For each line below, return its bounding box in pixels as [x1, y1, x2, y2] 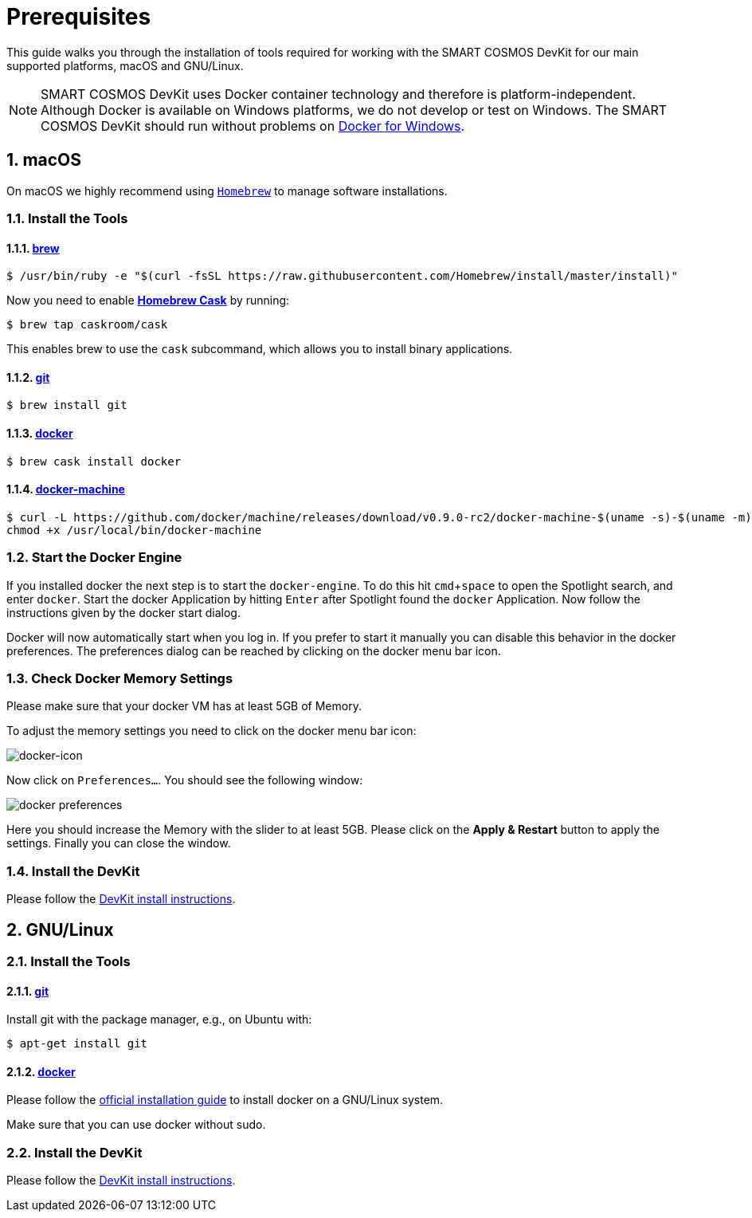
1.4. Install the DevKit [6, 862, 140, 879]
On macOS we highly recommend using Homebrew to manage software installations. [6, 183, 448, 198]
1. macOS [6, 150, 82, 171]
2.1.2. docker [6, 1064, 76, 1079]
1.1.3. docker [6, 426, 73, 441]
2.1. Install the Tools [6, 953, 131, 969]
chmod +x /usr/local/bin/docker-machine [6, 523, 262, 536]
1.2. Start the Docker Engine [6, 549, 182, 566]
